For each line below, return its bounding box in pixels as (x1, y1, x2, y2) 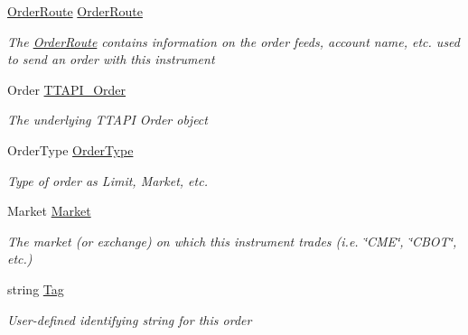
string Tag (7, 279, 64, 298)
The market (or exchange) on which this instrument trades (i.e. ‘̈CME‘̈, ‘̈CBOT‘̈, (7, 231, 457, 250)
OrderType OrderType (7, 140, 134, 159)
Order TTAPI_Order (7, 79, 126, 98)
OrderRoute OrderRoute (7, 2, 143, 20)
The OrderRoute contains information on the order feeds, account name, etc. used (7, 32, 460, 51)
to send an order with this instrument (7, 50, 215, 69)
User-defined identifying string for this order (7, 310, 252, 329)
